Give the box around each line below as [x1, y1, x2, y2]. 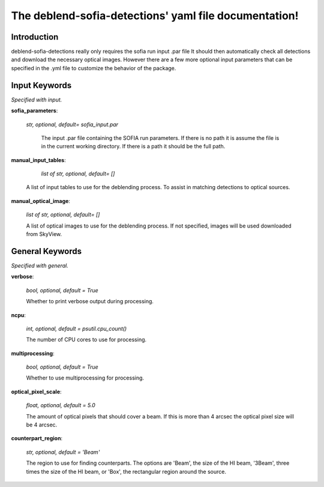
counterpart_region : [11, 435, 63, 442]
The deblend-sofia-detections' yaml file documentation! [11, 9, 299, 22]
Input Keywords [11, 80, 72, 90]
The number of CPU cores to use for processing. [26, 336, 147, 343]
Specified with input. [11, 96, 62, 103]
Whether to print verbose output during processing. [26, 298, 154, 305]
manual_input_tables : [11, 156, 66, 163]
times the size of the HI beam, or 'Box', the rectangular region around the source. [26, 468, 226, 475]
